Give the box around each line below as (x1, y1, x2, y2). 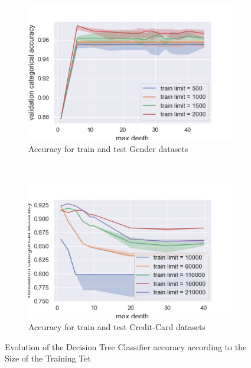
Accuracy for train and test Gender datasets (28, 142, 188, 154)
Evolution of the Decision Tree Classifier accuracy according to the (5, 340, 247, 353)
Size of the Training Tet (5, 352, 91, 364)
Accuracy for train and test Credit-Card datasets (28, 321, 206, 333)
